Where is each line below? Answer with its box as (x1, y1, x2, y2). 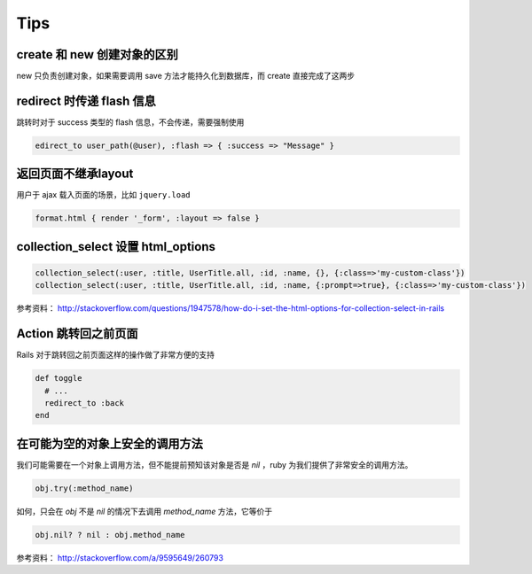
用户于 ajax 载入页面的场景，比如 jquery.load (16, 190, 191, 200)
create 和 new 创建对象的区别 (16, 47, 179, 62)
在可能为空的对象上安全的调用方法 (16, 436, 203, 451)
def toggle (35, 373, 82, 384)
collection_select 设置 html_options (16, 239, 216, 254)
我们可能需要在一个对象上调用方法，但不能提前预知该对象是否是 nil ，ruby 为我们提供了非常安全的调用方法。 (16, 459, 413, 469)
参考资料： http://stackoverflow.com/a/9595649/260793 (16, 552, 223, 562)
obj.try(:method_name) (35, 483, 134, 493)
